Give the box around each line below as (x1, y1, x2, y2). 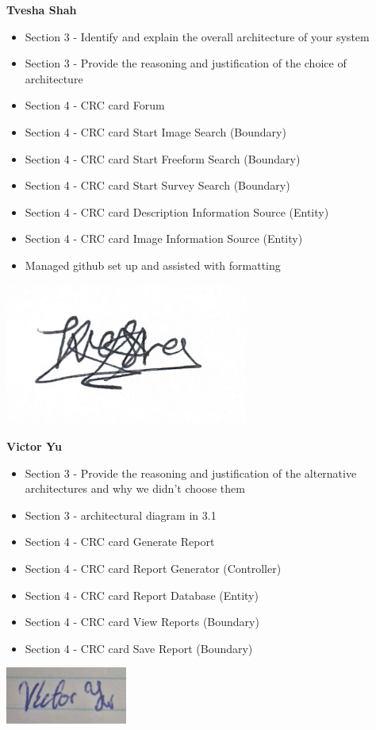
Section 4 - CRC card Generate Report (25, 533, 215, 550)
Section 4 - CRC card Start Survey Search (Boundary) (25, 177, 290, 194)
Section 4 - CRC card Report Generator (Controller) (25, 560, 282, 576)
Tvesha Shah (6, 2, 77, 17)
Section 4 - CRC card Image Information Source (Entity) (25, 230, 303, 247)
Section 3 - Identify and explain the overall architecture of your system (25, 28, 370, 44)
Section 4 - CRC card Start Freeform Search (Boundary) (25, 150, 301, 167)
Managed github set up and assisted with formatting (25, 256, 281, 273)
